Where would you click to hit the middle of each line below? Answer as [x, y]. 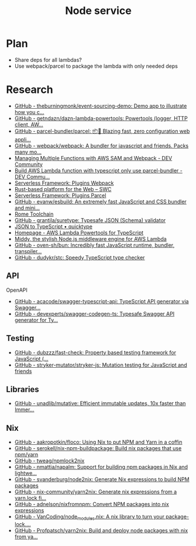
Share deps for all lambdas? [48, 60]
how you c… [29, 112]
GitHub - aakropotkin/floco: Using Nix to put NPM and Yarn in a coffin [98, 442]
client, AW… [29, 125]
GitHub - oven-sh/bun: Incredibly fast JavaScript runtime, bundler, [94, 245]
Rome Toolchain [34, 214]
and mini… [27, 208]
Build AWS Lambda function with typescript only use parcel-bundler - [98, 170]
